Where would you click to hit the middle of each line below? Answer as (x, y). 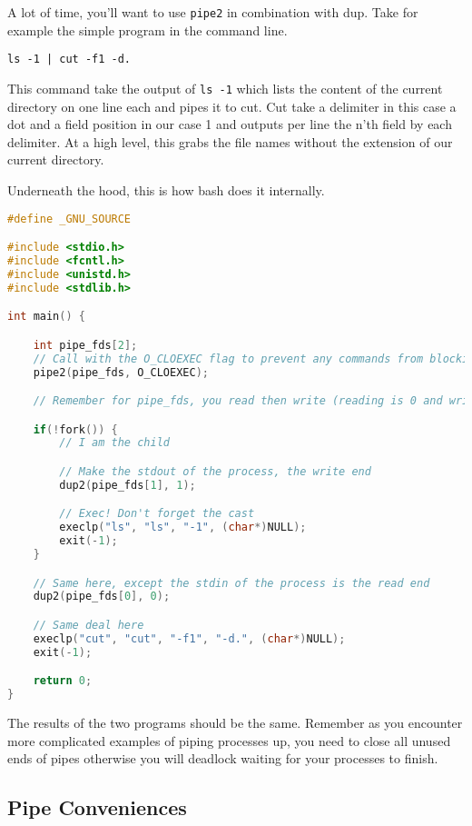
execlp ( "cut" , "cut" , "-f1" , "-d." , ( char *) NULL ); (189, 638)
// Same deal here (88, 625)
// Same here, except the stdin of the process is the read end (231, 583)
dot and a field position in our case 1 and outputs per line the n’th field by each (230, 124)
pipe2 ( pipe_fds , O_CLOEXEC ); (121, 372)
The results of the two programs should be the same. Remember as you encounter (235, 722)
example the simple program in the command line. (147, 30)
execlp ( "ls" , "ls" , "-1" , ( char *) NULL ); (183, 527)
